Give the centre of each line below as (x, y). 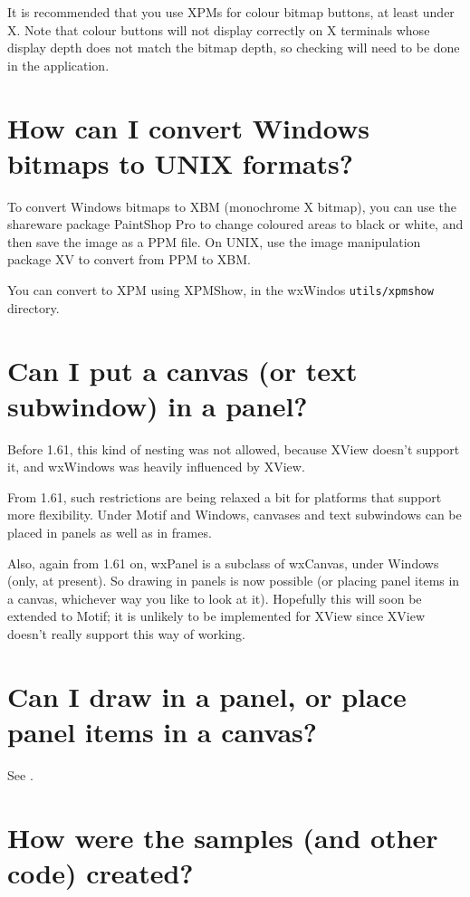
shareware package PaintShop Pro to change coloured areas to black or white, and (235, 224)
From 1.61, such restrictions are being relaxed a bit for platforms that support (225, 496)
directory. (34, 307)
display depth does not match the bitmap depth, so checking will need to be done (234, 48)
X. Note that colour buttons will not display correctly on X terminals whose (219, 29)
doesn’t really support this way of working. (126, 633)
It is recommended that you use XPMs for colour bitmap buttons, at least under (231, 12)
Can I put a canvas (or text (182, 370)
